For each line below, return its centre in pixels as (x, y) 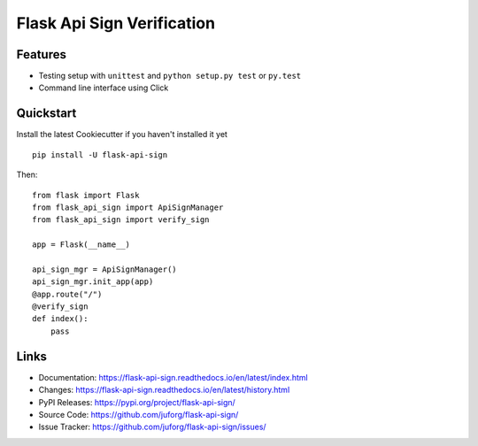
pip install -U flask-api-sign (100, 154)
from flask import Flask (86, 195)
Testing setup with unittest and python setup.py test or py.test (170, 76)
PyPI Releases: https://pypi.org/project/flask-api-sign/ (137, 402)
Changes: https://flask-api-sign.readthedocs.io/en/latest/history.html (164, 390)
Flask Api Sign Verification (116, 23)
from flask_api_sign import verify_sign (121, 220)
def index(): (60, 319)
